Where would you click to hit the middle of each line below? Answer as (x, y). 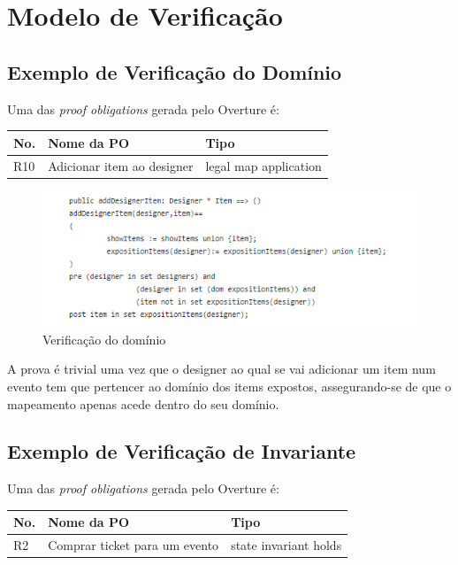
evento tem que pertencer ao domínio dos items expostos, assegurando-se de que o (229, 386)
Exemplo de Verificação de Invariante (182, 451)
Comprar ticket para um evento (134, 545)
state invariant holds (286, 545)
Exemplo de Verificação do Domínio (175, 71)
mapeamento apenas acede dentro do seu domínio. (143, 403)
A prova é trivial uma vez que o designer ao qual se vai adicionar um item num (221, 369)
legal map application (263, 165)
